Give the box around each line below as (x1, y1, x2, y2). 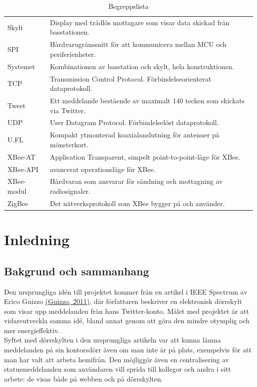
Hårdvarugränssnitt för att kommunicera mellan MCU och (50, 39, 227, 49)
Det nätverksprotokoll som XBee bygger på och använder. (50, 198, 225, 208)
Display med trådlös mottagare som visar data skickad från (50, 17, 230, 27)
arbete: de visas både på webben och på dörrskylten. (4, 373, 163, 384)
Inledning (4, 229, 70, 250)
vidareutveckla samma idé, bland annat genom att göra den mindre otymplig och (4, 315, 250, 326)
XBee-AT (7, 151, 36, 162)
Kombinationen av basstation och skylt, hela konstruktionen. (50, 61, 234, 71)
